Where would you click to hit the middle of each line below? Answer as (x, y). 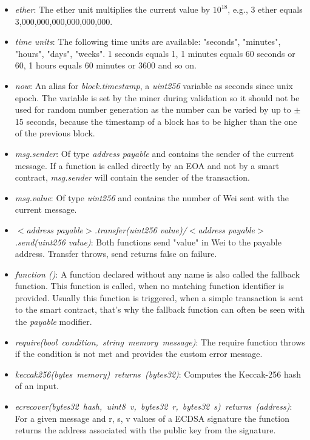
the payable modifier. (53, 322)
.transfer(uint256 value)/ (140, 229)
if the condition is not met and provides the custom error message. (139, 354)
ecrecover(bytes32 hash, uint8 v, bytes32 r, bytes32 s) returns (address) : (153, 406)
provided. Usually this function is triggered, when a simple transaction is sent (159, 297)
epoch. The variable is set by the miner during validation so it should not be (157, 97)
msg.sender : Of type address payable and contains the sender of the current (154, 153)
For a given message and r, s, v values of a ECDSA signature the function (152, 418)
